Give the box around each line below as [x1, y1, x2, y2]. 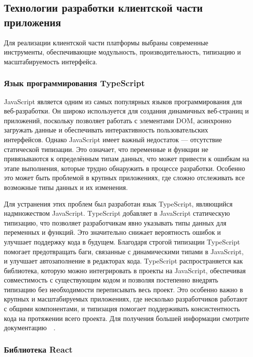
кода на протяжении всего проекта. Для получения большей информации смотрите [4, 313, 250, 323]
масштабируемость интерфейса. [4, 56, 98, 66]
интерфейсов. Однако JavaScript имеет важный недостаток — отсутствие [4, 134, 222, 144]
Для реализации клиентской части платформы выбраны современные [4, 37, 209, 47]
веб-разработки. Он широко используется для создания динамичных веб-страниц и [4, 106, 249, 116]
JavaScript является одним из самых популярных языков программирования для [4, 96, 242, 106]
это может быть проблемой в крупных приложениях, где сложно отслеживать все [4, 172, 245, 183]
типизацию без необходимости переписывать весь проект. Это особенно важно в [4, 284, 243, 294]
